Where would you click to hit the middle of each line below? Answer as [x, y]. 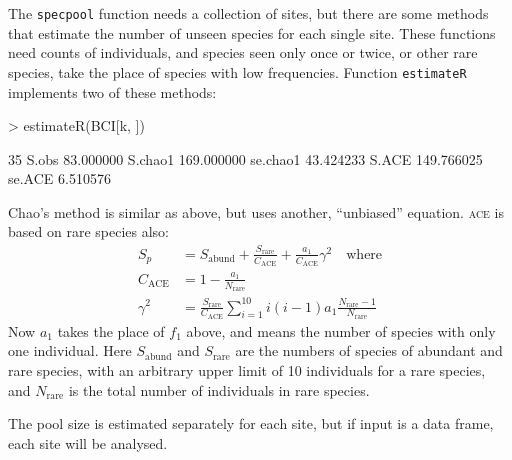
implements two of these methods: [112, 91]
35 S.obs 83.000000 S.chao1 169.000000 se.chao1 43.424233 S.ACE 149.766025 [245, 158]
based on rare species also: [88, 231]
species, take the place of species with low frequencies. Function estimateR [237, 71]
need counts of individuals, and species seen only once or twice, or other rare [243, 52]
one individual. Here [70, 350]
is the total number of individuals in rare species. [219, 389]
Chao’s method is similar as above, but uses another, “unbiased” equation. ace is [256, 211]
